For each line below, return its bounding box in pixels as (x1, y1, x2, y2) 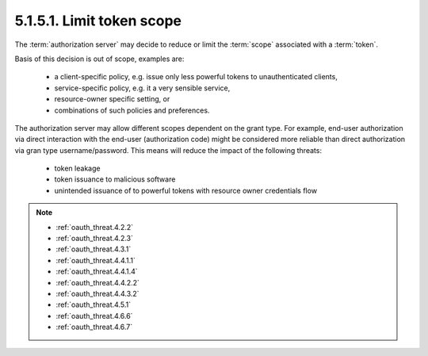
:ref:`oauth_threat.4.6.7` (55, 322, 133, 332)
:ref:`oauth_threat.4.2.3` (55, 234, 134, 243)
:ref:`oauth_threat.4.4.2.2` (55, 278, 140, 287)
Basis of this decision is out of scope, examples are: (14, 54, 185, 63)
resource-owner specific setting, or (54, 94, 170, 104)
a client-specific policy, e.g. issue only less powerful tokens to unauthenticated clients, (54, 72, 338, 82)
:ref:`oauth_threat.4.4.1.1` (55, 255, 136, 265)
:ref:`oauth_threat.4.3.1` (55, 244, 132, 254)
